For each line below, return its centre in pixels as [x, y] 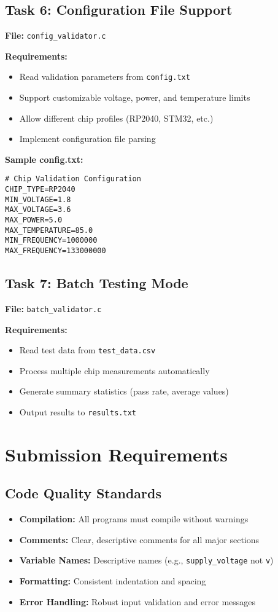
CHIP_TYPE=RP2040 [40, 190]
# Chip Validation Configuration [73, 179]
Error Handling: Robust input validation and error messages [137, 601]
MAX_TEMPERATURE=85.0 [49, 230]
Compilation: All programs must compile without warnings [134, 519]
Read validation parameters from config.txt [105, 76]
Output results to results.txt [78, 412]
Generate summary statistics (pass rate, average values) [124, 391]
